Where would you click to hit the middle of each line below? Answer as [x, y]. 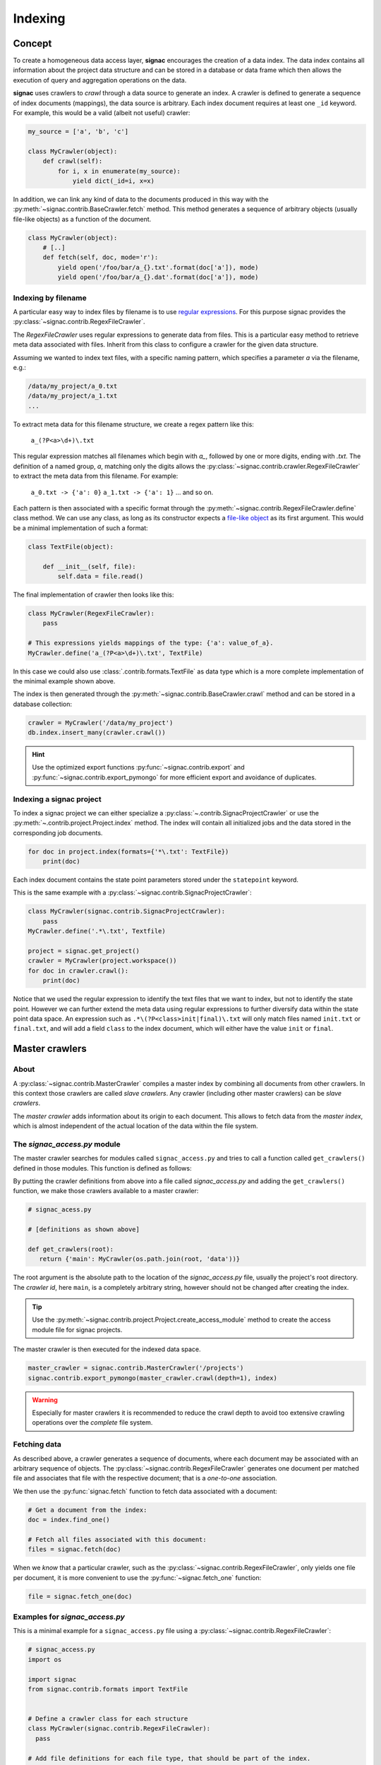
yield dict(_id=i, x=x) [114, 181]
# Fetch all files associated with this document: [117, 1539]
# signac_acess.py [60, 1210]
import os [45, 1659]
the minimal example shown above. [64, 681]
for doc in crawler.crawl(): [78, 970]
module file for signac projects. [77, 1329]
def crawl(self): [73, 161]
